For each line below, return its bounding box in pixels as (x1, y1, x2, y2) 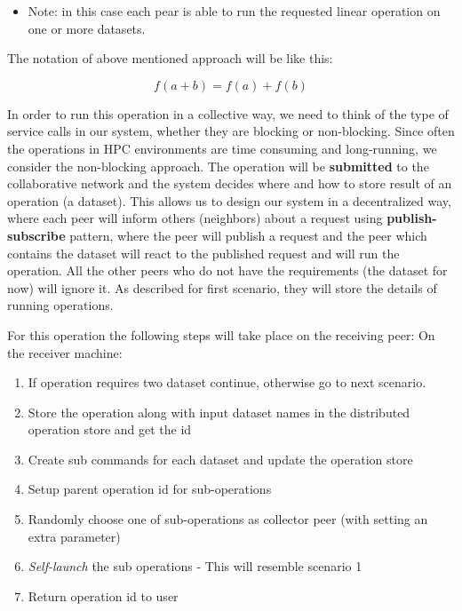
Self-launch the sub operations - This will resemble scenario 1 (28, 557, 362, 575)
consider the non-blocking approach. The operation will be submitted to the (7, 156, 429, 175)
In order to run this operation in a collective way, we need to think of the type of (7, 104, 449, 123)
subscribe (7, 226, 66, 244)
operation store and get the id (28, 420, 192, 439)
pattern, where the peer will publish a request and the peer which (69, 226, 427, 244)
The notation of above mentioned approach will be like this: (7, 49, 333, 67)
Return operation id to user (28, 586, 179, 605)
